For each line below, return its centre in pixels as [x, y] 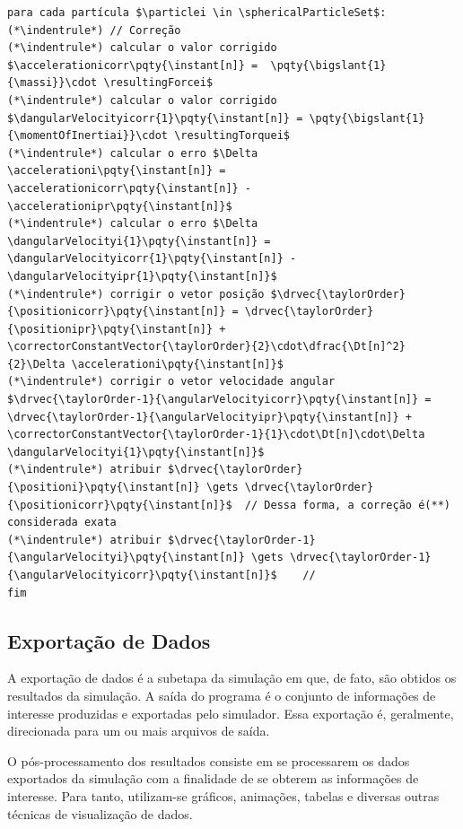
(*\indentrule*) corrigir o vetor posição [136, 294]
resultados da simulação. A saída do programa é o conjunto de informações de [222, 695]
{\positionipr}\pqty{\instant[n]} [110, 329]
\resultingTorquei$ [232, 136]
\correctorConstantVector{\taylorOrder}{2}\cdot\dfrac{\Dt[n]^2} [206, 347]
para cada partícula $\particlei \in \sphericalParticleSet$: [197, 13]
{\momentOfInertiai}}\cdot [87, 136]
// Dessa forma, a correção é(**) [347, 505]
